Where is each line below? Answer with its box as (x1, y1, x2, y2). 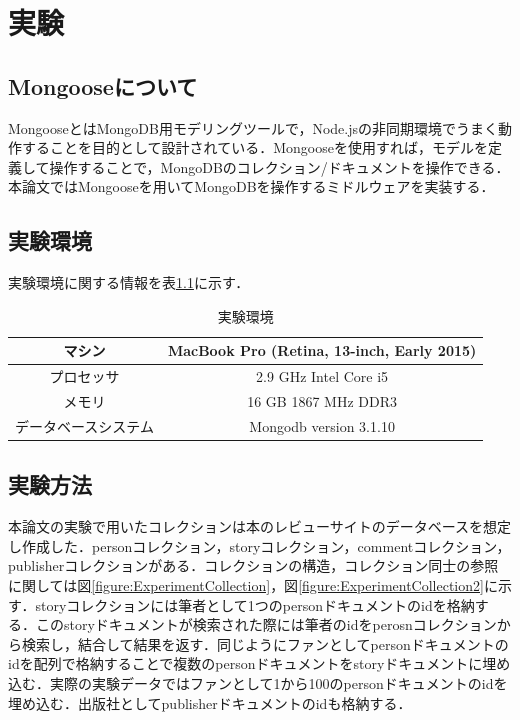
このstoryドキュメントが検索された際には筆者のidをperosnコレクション (35, 614, 497, 635)
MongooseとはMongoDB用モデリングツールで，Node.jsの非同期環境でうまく (8, 117, 498, 138)
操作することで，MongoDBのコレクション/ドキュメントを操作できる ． (49, 156, 510, 177)
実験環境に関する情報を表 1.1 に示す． (8, 272, 250, 293)
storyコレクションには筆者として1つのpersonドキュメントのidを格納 (35, 594, 475, 615)
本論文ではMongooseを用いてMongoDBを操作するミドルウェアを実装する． (8, 176, 495, 197)
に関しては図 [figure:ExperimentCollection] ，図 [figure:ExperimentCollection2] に (8, 574, 498, 595)
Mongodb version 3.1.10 (249, 415, 395, 436)
